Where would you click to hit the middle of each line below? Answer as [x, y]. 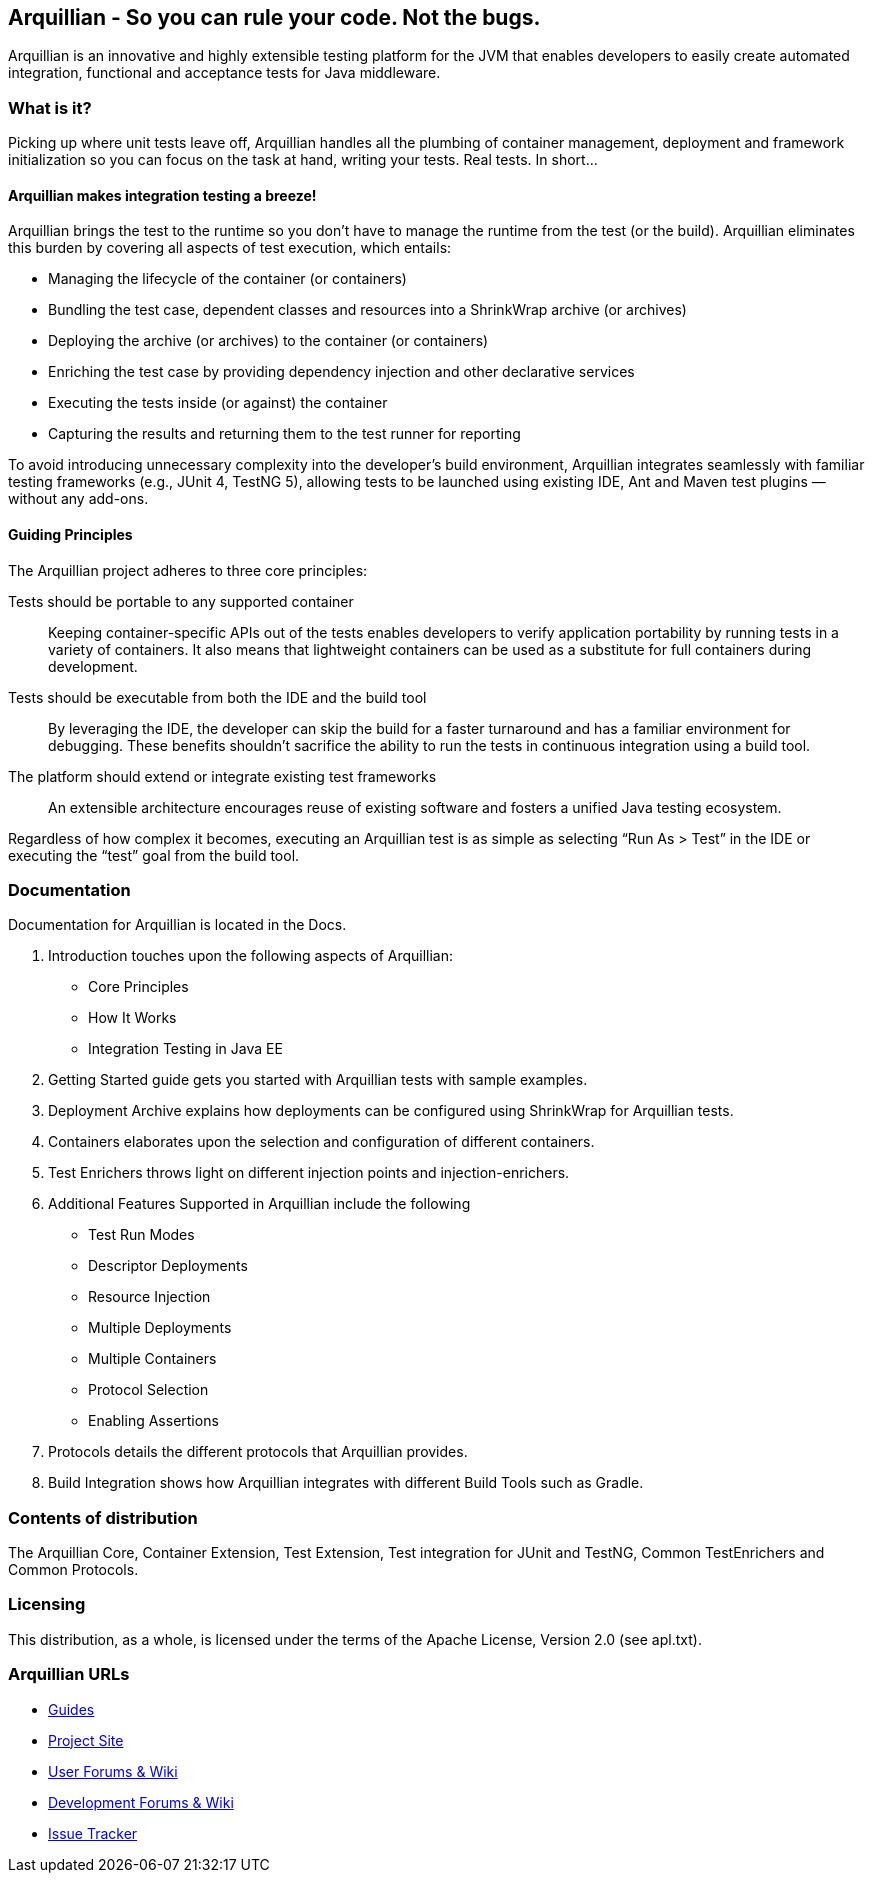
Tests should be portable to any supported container [181, 601]
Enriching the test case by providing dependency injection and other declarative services [341, 372]
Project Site [86, 1740]
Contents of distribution [103, 1517]
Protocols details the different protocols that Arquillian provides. [258, 1452]
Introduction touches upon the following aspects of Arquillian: [251, 956]
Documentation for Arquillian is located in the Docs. [177, 925]
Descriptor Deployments [168, 1266]
